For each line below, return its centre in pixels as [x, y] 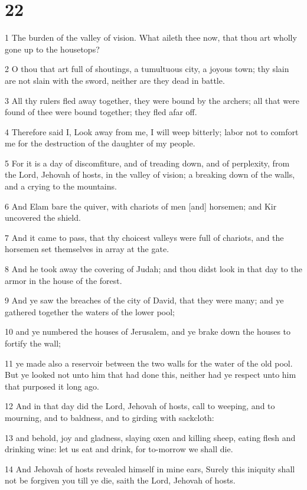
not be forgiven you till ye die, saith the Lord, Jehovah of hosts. [120, 480]
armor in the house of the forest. [63, 280]
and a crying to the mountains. [61, 186]
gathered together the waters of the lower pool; [90, 311]
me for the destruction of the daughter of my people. [100, 143]
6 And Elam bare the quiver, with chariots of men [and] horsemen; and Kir [141, 206]
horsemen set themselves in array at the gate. [87, 249]
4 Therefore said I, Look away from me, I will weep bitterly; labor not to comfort [152, 131]
